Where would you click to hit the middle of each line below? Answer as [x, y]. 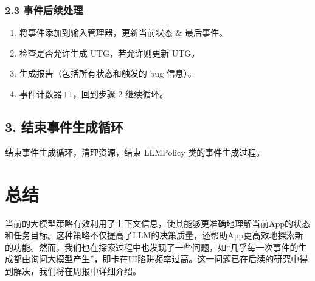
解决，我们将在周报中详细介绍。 [77, 270]
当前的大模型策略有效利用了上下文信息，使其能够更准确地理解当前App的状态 [158, 223]
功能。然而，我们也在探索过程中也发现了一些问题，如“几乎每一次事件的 [156, 247]
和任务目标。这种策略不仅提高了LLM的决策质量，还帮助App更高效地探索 [150, 235]
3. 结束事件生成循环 [64, 126]
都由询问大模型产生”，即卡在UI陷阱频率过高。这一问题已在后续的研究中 [156, 259]
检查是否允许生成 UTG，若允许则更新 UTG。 [109, 53]
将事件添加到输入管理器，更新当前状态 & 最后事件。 [123, 33]
